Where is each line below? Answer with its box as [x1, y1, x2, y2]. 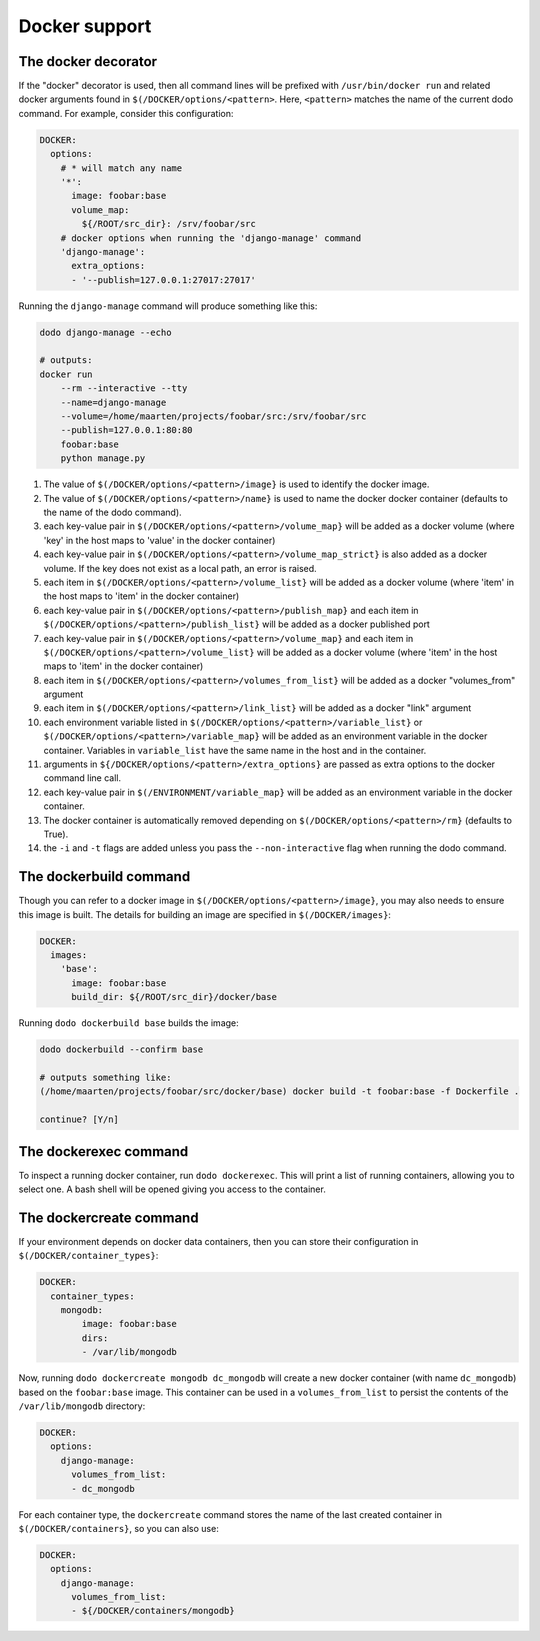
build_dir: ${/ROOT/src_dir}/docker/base [71, 991, 277, 1003]
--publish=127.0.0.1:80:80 [60, 425, 194, 436]
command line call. [43, 772, 122, 784]
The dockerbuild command [18, 868, 191, 885]
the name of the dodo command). [43, 506, 182, 518]
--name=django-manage [60, 396, 167, 408]
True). [43, 828, 69, 840]
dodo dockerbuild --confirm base [39, 1044, 204, 1055]
